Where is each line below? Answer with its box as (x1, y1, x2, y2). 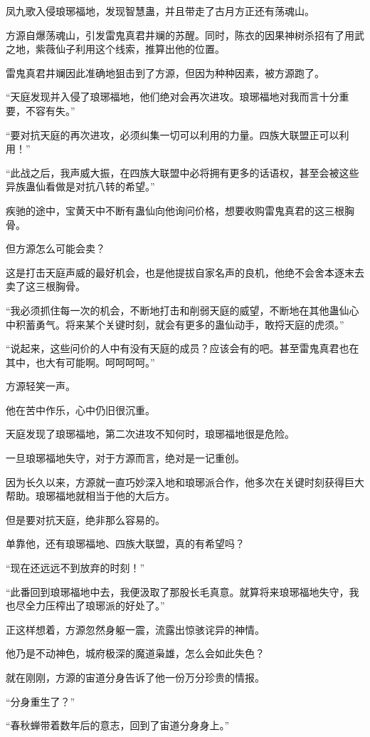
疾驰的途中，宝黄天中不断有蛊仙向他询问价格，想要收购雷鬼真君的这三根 (6, 202, 344, 217)
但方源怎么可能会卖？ (6, 241, 105, 256)
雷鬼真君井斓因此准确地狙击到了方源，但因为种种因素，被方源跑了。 (6, 65, 324, 80)
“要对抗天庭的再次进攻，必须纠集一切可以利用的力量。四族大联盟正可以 (6, 127, 339, 142)
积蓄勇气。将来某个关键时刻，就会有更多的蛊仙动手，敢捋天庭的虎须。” (15, 316, 344, 331)
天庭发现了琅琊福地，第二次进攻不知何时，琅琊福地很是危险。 (6, 426, 295, 441)
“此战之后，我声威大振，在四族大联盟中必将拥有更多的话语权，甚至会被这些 (6, 165, 359, 180)
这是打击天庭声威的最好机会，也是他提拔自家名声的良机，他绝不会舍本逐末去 (6, 264, 364, 279)
